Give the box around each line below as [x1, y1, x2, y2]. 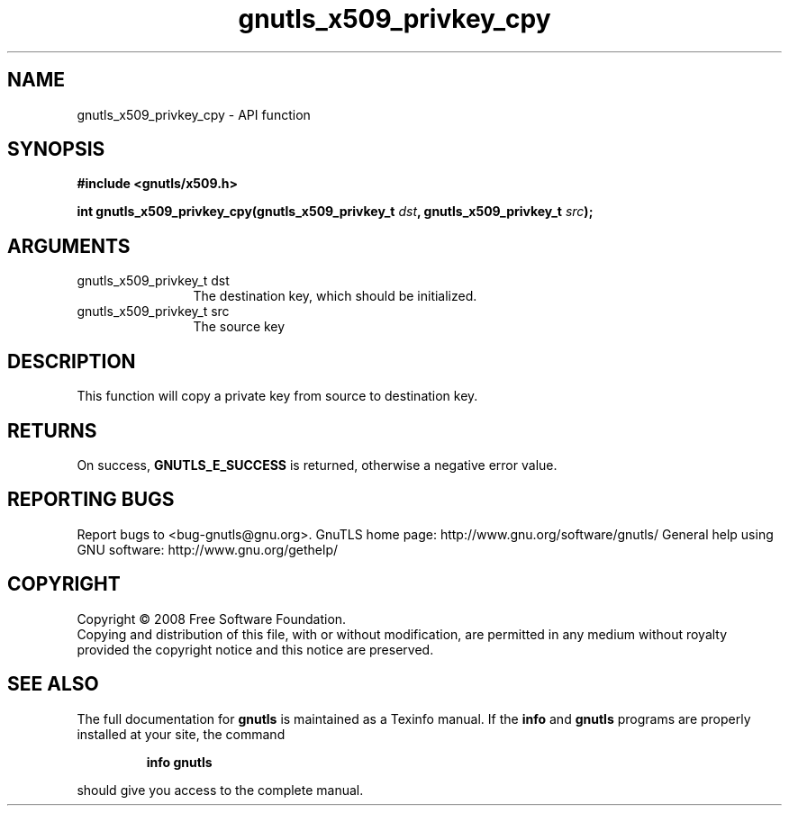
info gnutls [146, 754, 213, 770]
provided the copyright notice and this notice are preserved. [77, 641, 434, 657]
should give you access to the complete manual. [77, 781, 364, 798]
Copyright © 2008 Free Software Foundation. [77, 610, 347, 627]
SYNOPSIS [7, 138, 105, 161]
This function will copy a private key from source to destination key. [77, 388, 478, 404]
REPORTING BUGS [7, 488, 175, 511]
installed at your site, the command [77, 726, 286, 742]
